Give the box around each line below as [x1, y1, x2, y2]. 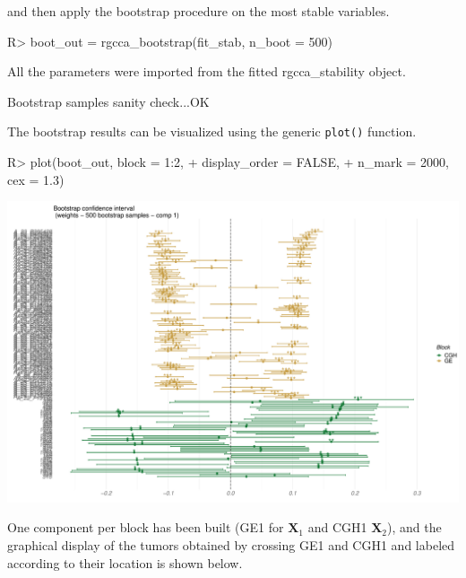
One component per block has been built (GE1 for [7, 518, 284, 537]
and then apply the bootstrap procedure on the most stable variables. [7, 2, 390, 20]
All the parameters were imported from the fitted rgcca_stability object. [7, 62, 406, 81]
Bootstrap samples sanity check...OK [7, 92, 210, 110]
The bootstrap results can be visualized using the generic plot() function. [7, 122, 417, 141]
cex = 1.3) [7, 170, 65, 188]
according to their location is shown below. [7, 553, 243, 572]
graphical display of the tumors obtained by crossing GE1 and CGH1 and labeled [7, 536, 455, 555]
